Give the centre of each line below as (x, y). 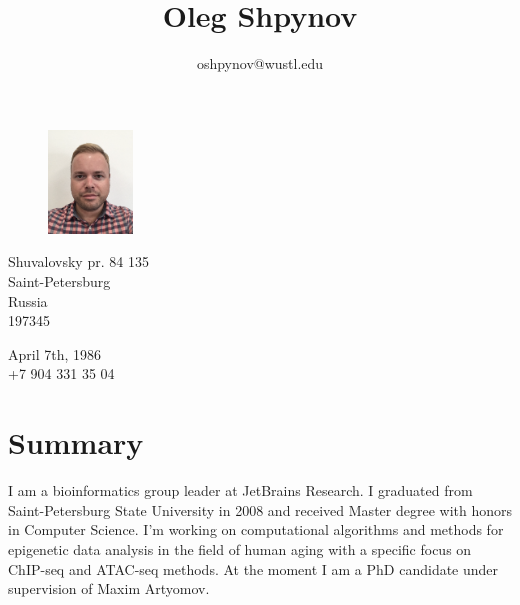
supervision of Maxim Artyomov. (109, 588)
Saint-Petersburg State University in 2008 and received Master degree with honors (260, 509)
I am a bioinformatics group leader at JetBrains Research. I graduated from (240, 490)
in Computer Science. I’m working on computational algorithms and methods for (256, 529)
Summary (76, 442)
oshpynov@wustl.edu (260, 63)
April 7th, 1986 (55, 353)
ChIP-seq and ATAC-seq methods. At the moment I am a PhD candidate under (253, 568)
